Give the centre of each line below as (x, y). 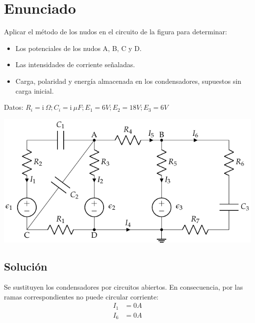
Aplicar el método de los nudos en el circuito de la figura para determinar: (115, 32)
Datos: (14, 107)
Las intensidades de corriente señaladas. (75, 64)
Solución (26, 266)
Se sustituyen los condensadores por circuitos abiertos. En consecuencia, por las (124, 287)
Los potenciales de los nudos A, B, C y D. (78, 48)
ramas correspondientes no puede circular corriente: (81, 296)
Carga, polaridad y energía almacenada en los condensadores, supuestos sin (128, 81)
